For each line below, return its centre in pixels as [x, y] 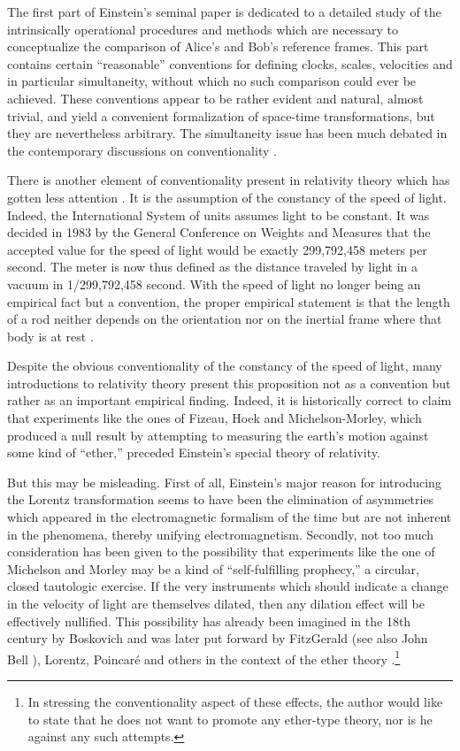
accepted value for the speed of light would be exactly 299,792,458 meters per [217, 249]
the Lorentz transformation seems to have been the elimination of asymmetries [221, 499]
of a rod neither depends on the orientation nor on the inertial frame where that [225, 319]
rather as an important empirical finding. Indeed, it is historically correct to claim [230, 400]
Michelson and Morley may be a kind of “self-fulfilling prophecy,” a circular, [213, 568]
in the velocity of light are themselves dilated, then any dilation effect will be [216, 603]
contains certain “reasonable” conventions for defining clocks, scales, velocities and [230, 63]
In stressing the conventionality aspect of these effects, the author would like [235, 702]
